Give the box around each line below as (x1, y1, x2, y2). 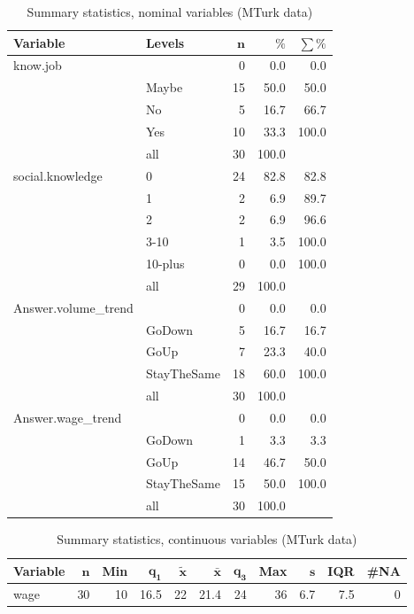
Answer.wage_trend (13, 408, 122, 426)
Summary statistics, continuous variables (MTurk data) (57, 530, 357, 548)
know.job (13, 56, 62, 74)
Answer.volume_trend (13, 298, 134, 316)
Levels (145, 33, 185, 51)
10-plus (145, 254, 185, 273)
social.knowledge (13, 166, 103, 184)
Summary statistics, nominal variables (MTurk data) (27, 3, 313, 20)
